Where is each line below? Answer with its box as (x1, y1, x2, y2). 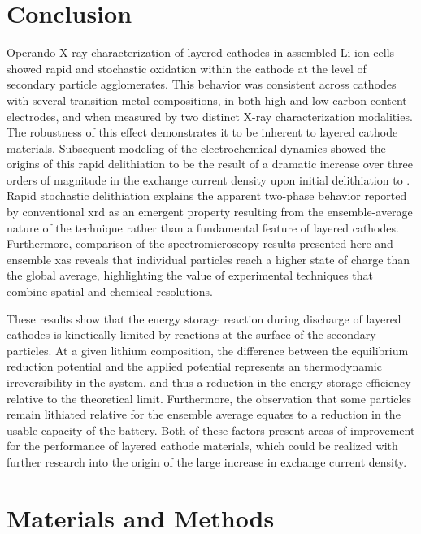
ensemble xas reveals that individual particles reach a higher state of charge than (7, 250, 410, 267)
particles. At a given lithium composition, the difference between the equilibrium (7, 341, 409, 358)
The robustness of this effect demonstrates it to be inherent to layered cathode (7, 124, 398, 141)
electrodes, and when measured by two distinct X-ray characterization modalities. (7, 107, 413, 124)
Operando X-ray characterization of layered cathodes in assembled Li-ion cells (7, 44, 395, 61)
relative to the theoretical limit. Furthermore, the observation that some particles (7, 389, 412, 406)
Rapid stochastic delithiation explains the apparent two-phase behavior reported (7, 187, 407, 204)
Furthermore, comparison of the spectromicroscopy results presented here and (7, 235, 393, 252)
